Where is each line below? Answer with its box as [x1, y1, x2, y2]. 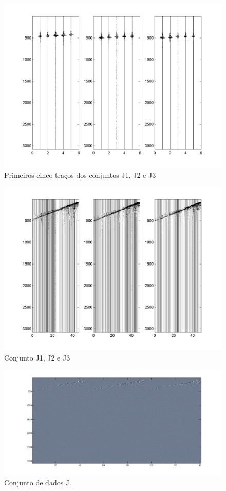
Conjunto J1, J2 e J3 [4, 352, 70, 363]
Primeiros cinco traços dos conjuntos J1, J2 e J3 [4, 169, 156, 180]
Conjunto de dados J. [4, 477, 71, 487]
